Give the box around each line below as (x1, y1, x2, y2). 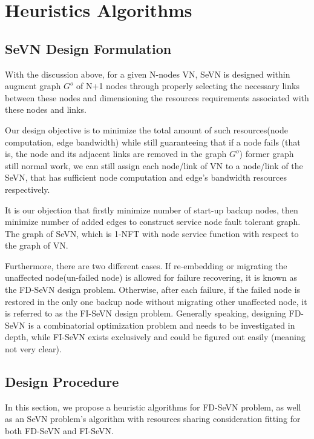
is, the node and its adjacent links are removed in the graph (5, 147, 227, 160)
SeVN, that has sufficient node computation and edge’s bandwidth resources (5, 171, 287, 184)
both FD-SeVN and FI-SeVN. (5, 424, 114, 437)
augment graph (5, 79, 61, 92)
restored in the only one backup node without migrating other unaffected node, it (5, 295, 307, 307)
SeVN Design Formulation (5, 39, 172, 58)
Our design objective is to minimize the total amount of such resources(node (5, 123, 288, 136)
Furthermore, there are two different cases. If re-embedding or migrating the (5, 259, 287, 272)
